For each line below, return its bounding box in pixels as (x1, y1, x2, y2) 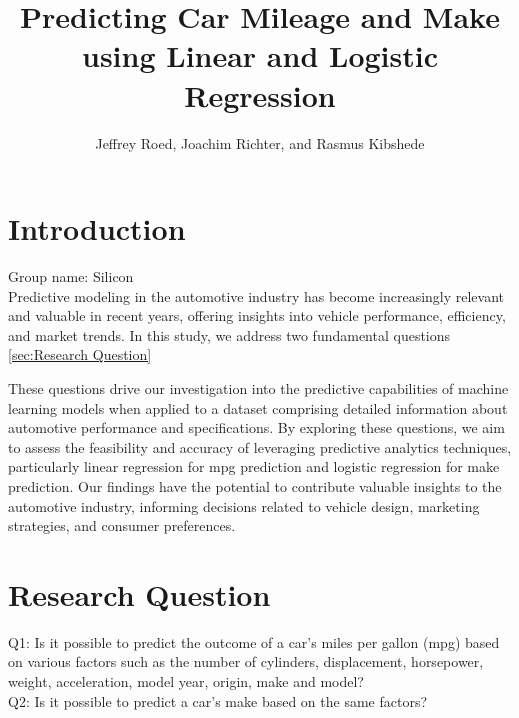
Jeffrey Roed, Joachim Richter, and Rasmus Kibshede (95, 132, 425, 153)
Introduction (8, 208, 186, 249)
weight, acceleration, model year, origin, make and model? (8, 671, 364, 692)
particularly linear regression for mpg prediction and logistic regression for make (8, 456, 500, 477)
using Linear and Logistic (82, 35, 438, 76)
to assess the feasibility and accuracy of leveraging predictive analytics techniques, (8, 436, 512, 457)
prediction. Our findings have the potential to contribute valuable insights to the (8, 475, 502, 496)
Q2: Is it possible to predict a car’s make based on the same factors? (8, 690, 428, 711)
